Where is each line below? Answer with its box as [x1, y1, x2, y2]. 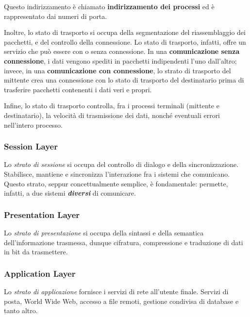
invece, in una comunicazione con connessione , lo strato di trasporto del [4, 65, 231, 75]
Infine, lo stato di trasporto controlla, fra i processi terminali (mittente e [4, 100, 219, 111]
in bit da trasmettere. [4, 247, 68, 257]
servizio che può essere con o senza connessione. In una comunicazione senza [4, 46, 240, 56]
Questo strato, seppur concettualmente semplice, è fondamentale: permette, [4, 178, 228, 188]
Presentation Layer [4, 208, 80, 220]
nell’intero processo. [4, 119, 63, 130]
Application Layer [4, 267, 76, 279]
